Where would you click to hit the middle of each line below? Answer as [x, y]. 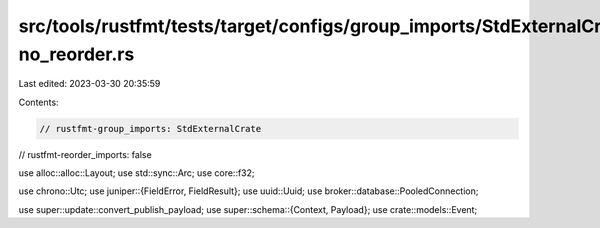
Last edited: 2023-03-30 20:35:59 [89, 84]
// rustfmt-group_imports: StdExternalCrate [150, 128]
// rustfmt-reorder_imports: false [85, 154]
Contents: [38, 102]
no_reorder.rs [76, 54]
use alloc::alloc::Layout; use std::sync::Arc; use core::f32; [136, 173]
